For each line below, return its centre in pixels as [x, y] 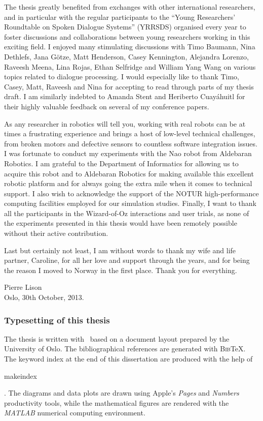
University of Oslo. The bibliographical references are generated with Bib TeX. [125, 349]
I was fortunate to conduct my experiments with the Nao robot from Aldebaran [128, 153]
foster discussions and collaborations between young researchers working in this [127, 36]
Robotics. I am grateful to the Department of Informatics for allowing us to [121, 163]
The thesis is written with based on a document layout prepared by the [117, 338]
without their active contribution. [56, 233]
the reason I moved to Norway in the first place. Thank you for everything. [121, 270]
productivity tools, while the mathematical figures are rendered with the [117, 402]
